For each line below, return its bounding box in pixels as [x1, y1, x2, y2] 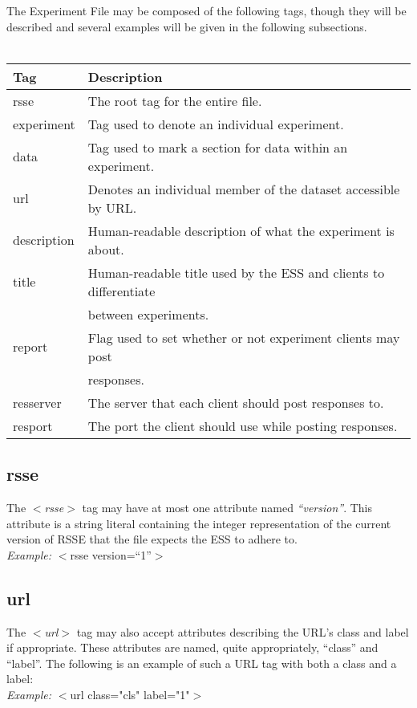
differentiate [87, 281, 156, 300]
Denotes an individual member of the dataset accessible [87, 179, 400, 198]
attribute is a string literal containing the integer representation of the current [6, 515, 391, 531]
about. [87, 239, 124, 258]
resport [13, 416, 53, 435]
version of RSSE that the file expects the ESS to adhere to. [6, 531, 298, 547]
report [13, 337, 48, 356]
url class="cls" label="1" [70, 686, 190, 702]
